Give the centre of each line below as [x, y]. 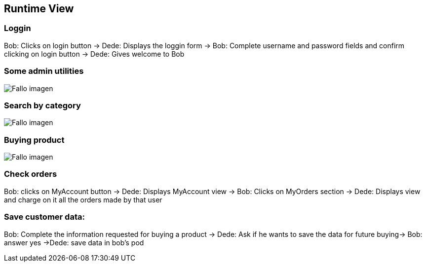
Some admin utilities [44, 71]
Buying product [34, 140]
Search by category [42, 105]
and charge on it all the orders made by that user [83, 199]
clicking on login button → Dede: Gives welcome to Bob [94, 54]
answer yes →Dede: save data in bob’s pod [74, 242]
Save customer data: [44, 217]
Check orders [31, 174]
